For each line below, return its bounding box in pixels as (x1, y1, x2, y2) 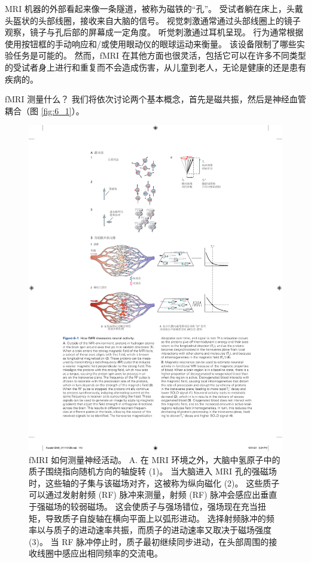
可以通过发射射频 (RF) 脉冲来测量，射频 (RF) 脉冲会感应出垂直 (29, 488, 278, 501)
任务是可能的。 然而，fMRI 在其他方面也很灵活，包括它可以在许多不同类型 (13, 49, 306, 62)
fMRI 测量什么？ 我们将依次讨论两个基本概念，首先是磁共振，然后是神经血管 (5, 93, 306, 105)
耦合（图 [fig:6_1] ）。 (5, 104, 84, 117)
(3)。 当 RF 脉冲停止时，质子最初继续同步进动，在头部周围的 (29, 535, 269, 547)
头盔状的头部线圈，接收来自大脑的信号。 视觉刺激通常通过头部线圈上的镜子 (5, 14, 301, 26)
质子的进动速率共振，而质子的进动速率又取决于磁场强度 (53, 524, 272, 536)
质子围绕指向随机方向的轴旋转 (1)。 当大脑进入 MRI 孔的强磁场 (29, 465, 277, 477)
